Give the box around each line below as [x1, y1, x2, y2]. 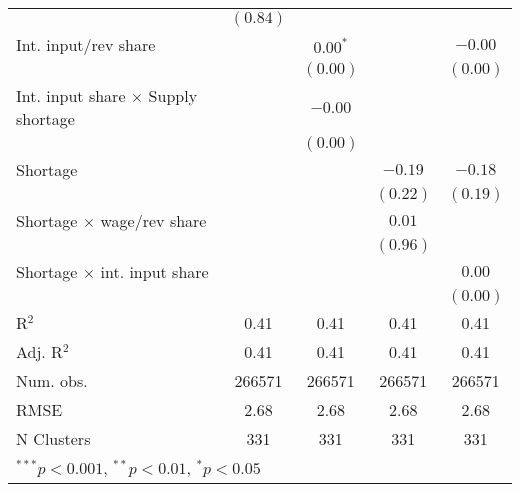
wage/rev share [100, 209, 207, 232]
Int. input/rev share [16, 33, 156, 56]
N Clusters [16, 427, 91, 450]
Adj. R [16, 340, 63, 363]
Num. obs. [16, 369, 88, 392]
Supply [148, 84, 198, 107]
